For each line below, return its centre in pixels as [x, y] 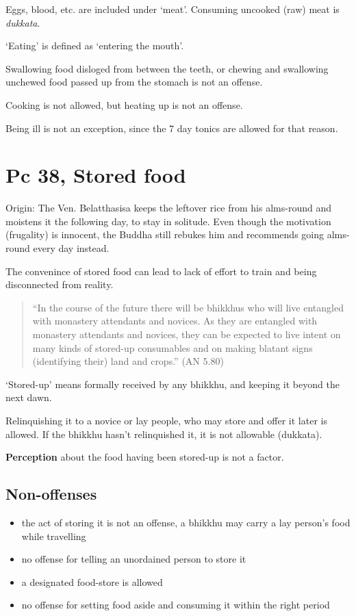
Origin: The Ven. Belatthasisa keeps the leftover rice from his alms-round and [168, 208]
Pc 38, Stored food [96, 175]
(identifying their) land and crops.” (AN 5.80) [128, 361]
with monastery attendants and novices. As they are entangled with [175, 321]
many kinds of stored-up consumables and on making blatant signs [173, 347]
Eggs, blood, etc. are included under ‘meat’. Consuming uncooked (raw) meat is [173, 9]
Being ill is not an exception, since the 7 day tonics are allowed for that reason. [172, 128]
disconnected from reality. [60, 284]
